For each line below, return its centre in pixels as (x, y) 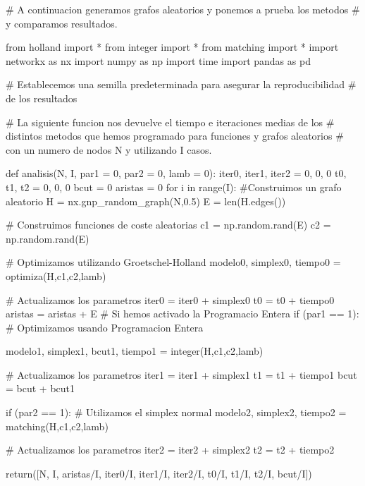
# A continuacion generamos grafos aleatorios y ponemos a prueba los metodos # (183, 9)
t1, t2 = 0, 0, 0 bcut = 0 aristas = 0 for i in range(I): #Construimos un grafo (174, 187)
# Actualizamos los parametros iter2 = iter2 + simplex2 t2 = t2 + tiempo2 (170, 450)
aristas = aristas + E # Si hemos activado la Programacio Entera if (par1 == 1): (182, 314)
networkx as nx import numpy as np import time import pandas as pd (158, 60)
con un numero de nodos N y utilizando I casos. (109, 149)
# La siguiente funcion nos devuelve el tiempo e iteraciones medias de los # (170, 122)
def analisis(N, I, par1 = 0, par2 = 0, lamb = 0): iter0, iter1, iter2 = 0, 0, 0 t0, (176, 173)
